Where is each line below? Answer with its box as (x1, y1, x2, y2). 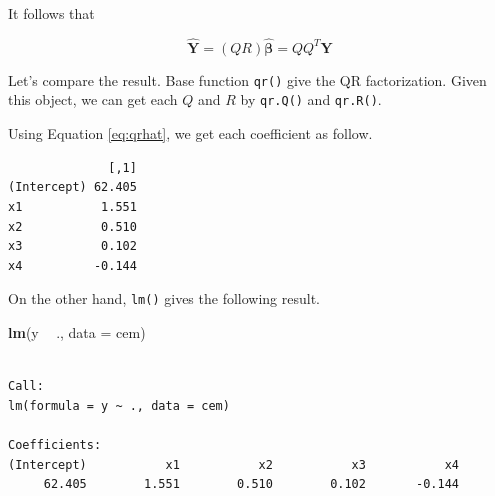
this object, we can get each (8, 89, 178, 110)
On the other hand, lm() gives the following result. (8, 288, 321, 309)
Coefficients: (8, 437, 102, 452)
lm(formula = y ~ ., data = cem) (8, 398, 230, 413)
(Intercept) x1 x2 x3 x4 (8, 457, 460, 472)
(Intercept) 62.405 (8, 180, 137, 195)
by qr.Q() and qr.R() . (240, 89, 382, 110)
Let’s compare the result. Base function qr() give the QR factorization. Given (8, 69, 487, 90)
